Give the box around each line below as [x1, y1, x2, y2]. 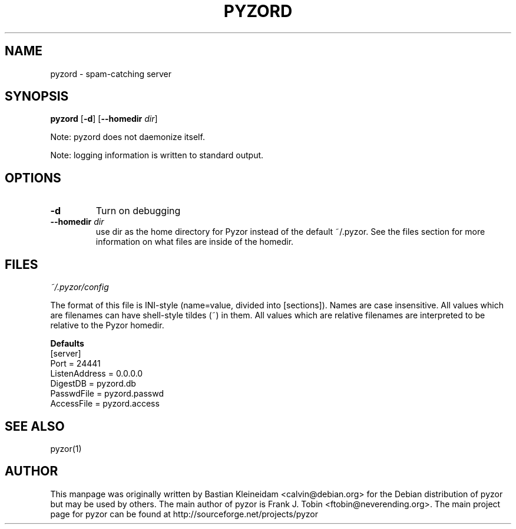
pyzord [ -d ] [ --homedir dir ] [50, 114, 158, 124]
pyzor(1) [50, 443, 82, 454]
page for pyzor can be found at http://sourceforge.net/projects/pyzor [50, 508, 319, 519]
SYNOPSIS [5, 89, 69, 104]
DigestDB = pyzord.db [50, 378, 136, 389]
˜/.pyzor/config [50, 282, 109, 292]
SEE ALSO [5, 418, 65, 434]
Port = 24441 [50, 358, 101, 369]
